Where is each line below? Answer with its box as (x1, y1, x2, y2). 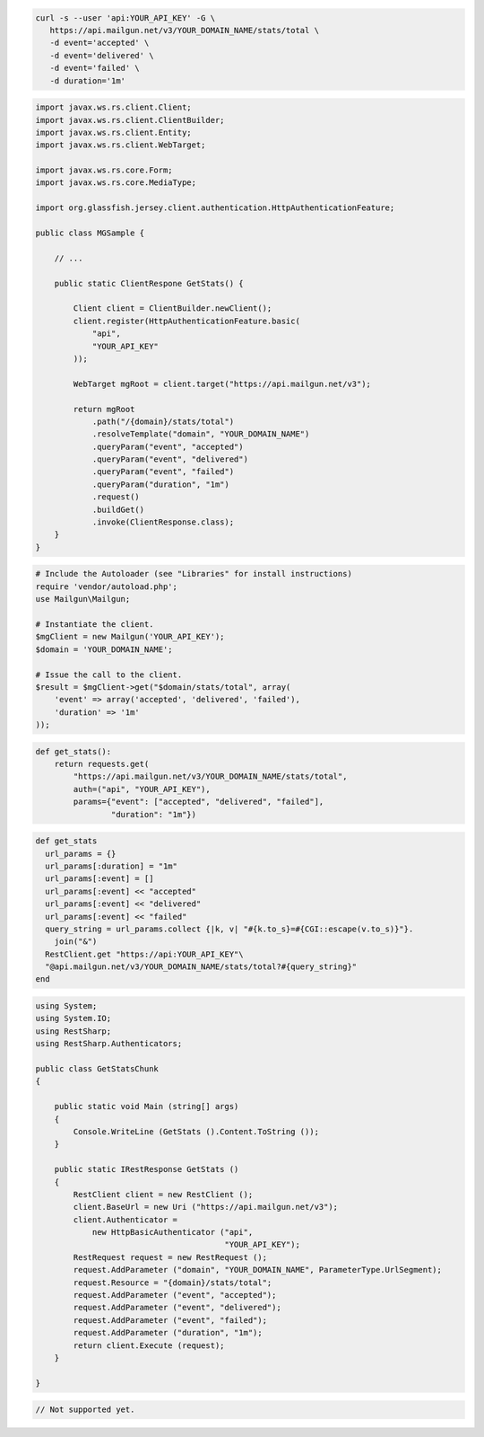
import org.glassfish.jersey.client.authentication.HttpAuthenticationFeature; (35, 203, 395, 213)
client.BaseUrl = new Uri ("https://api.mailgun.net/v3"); (73, 1202, 339, 1212)
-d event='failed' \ (49, 63, 141, 74)
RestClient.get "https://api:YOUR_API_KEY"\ (45, 948, 244, 959)
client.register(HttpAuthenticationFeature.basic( (73, 315, 300, 326)
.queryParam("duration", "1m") (91, 479, 230, 489)
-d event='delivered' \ (49, 50, 154, 60)
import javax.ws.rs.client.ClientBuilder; (35, 115, 225, 125)
